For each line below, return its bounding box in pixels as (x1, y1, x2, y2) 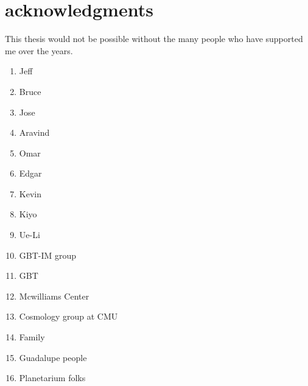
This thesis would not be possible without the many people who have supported (5, 32, 303, 45)
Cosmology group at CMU (19, 310, 118, 323)
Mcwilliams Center (19, 289, 89, 302)
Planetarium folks (19, 371, 86, 384)
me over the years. (5, 44, 73, 57)
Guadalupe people (19, 351, 87, 363)
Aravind (19, 126, 50, 139)
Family (19, 331, 45, 343)
